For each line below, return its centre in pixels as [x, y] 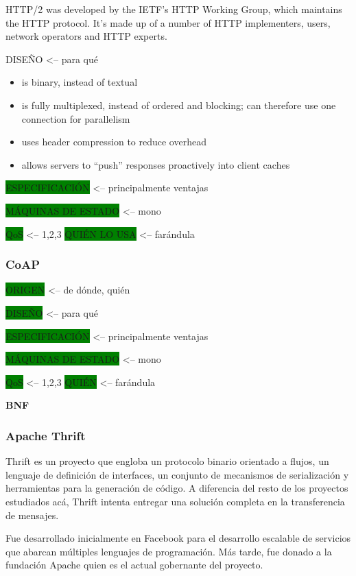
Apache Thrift [46, 435]
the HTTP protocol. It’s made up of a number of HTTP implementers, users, [168, 22]
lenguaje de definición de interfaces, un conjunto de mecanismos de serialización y [177, 474]
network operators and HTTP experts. [86, 36]
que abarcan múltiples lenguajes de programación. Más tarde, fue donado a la [169, 551]
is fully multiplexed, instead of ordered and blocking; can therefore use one [179, 105]
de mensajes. [32, 515]
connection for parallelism [76, 118]
